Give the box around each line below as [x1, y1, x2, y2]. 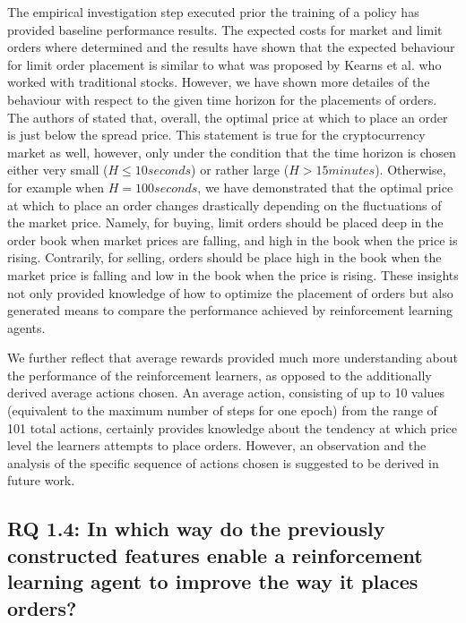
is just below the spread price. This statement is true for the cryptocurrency [7, 125, 426, 144]
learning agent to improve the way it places [7, 568, 419, 595]
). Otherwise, [375, 160, 446, 179]
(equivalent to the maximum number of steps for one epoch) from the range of [7, 401, 437, 420]
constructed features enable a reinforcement [7, 541, 423, 568]
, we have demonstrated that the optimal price [197, 177, 453, 196]
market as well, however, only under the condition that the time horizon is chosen [7, 142, 456, 161]
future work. [7, 471, 75, 490]
